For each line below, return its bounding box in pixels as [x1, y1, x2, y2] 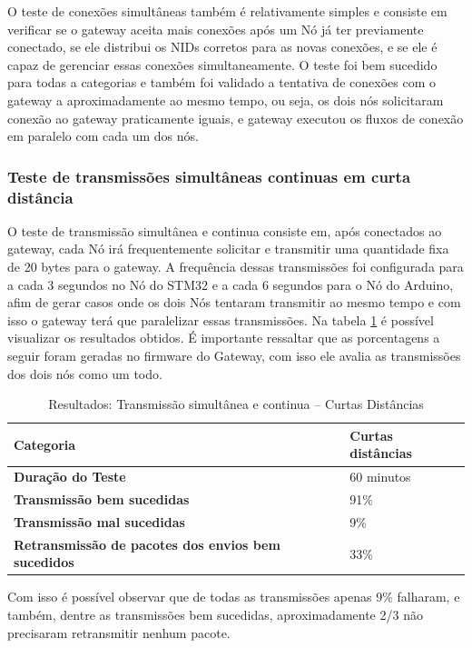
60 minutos [349, 467, 411, 486]
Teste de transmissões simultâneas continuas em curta [7, 164, 411, 187]
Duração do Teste [14, 467, 126, 486]
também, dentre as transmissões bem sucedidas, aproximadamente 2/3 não [7, 605, 423, 624]
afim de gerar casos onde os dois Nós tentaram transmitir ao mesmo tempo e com [7, 293, 461, 312]
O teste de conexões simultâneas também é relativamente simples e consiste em [7, 2, 447, 20]
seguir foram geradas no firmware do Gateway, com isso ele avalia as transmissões [7, 346, 461, 365]
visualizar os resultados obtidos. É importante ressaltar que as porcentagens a [7, 328, 440, 347]
